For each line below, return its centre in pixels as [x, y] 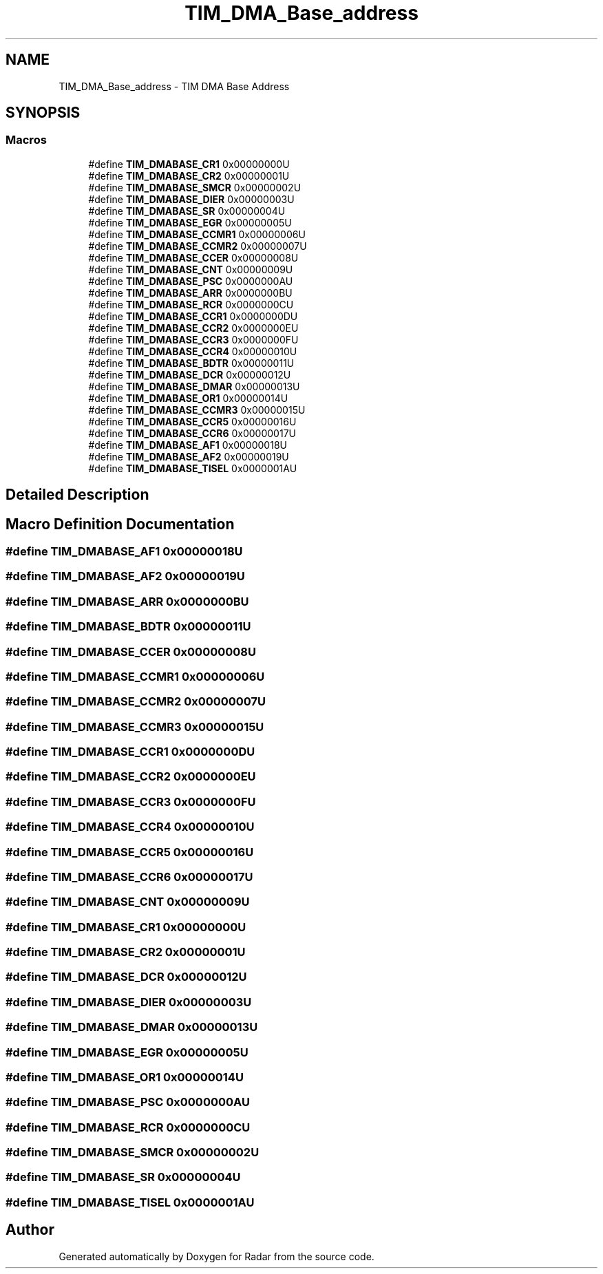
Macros [26, 140]
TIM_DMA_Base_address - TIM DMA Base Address [174, 86]
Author [30, 1230]
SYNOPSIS [43, 113]
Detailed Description [77, 495]
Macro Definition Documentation [120, 524]
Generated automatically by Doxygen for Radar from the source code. [216, 1256]
